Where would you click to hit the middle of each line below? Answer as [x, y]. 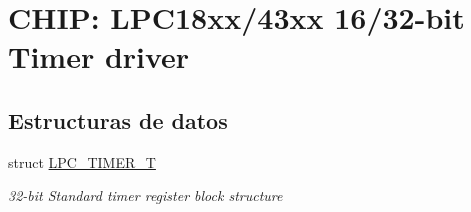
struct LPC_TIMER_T [82, 161]
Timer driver [99, 56]
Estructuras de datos [118, 119]
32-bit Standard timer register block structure [145, 195]
